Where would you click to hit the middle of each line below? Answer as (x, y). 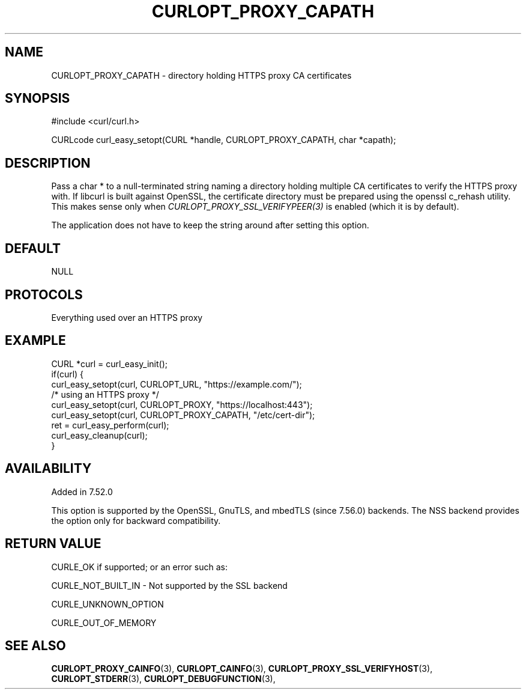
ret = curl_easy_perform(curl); (110, 425)
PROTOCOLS (44, 294)
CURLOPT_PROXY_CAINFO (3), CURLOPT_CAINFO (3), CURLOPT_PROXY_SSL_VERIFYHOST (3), (242, 669)
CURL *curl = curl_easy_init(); (109, 364)
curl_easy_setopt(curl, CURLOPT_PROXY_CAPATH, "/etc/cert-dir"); (183, 415)
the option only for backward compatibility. (136, 520)
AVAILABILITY (48, 469)
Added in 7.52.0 (82, 492)
